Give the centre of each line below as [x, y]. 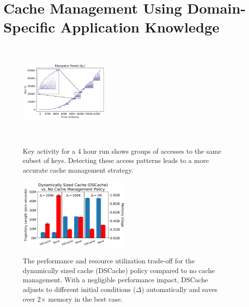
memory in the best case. [85, 299]
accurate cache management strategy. [78, 170]
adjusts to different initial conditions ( [79, 289]
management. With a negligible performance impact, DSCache [116, 280]
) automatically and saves [179, 289]
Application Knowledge [140, 27]
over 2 [32, 299]
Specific [29, 27]
